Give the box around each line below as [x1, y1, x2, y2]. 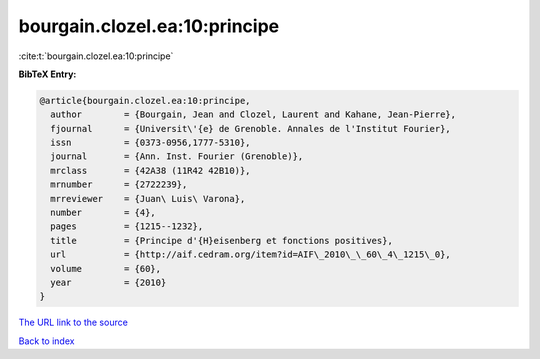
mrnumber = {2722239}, [50, 179, 188, 190]
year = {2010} [50, 277, 167, 288]
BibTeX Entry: [18, 68, 77, 80]
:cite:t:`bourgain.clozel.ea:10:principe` [18, 50, 174, 62]
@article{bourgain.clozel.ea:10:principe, [39, 95, 251, 106]
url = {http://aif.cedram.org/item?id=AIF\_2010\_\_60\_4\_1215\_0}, [50, 249, 452, 260]
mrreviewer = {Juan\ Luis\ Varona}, [50, 193, 246, 204]
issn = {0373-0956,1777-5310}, [50, 137, 251, 149]
